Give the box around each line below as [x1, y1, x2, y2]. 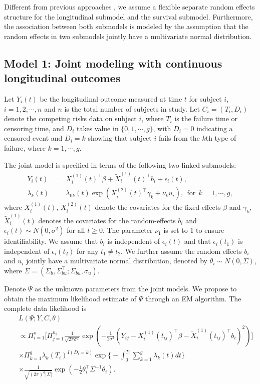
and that [184, 236, 211, 246]
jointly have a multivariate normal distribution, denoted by [26, 255, 207, 266]
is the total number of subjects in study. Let [64, 103, 200, 114]
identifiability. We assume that [4, 236, 98, 246]
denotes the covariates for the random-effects [38, 215, 176, 225]
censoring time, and [4, 123, 64, 133]
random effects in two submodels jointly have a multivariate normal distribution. [4, 31, 252, 41]
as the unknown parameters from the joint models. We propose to [35, 283, 237, 293]
